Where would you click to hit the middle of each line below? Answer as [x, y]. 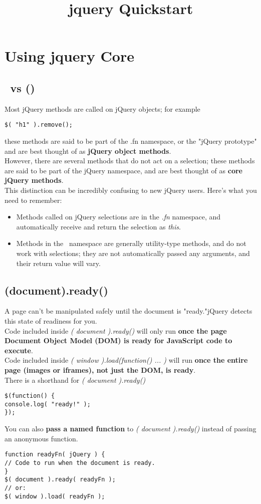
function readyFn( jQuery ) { [55, 455]
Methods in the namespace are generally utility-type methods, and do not [131, 243]
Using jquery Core [70, 56]
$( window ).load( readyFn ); [55, 496]
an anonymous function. [41, 438]
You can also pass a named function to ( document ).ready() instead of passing [130, 429]
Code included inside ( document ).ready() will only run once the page [116, 330]
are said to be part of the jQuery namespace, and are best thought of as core [123, 170]
